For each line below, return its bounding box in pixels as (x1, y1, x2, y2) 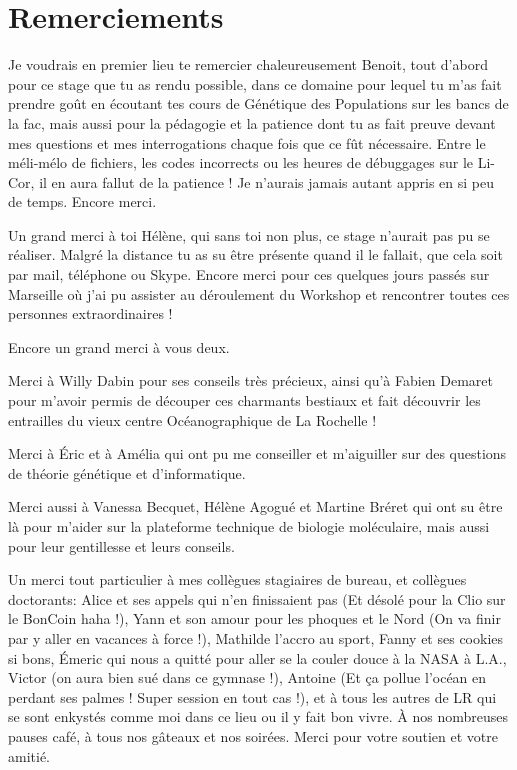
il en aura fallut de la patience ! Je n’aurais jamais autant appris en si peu (39, 171, 495, 192)
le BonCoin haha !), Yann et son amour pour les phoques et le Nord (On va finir (8, 608, 501, 629)
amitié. (8, 745, 50, 766)
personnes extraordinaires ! (8, 303, 173, 324)
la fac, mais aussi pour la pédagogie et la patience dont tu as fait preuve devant (8, 112, 496, 133)
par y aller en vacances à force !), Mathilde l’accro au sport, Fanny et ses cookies (8, 627, 504, 648)
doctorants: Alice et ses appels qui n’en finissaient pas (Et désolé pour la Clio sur (8, 588, 506, 609)
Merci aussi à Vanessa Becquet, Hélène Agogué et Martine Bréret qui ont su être (8, 496, 503, 517)
